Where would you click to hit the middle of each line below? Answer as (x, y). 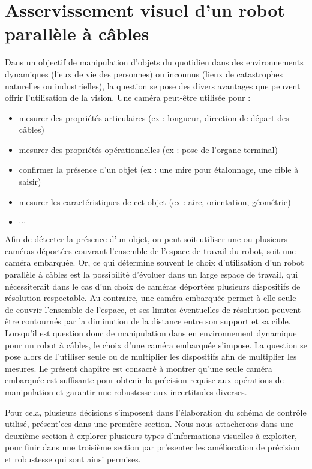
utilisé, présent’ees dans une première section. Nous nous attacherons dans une (149, 424)
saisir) (30, 181)
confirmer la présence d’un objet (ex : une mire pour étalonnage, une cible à (159, 169)
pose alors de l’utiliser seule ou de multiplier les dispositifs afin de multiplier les (151, 357)
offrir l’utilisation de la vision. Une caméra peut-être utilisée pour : (128, 97)
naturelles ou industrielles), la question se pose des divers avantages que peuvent (153, 85)
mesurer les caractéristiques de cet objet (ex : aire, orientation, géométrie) (155, 201)
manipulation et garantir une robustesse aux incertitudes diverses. (126, 391)
